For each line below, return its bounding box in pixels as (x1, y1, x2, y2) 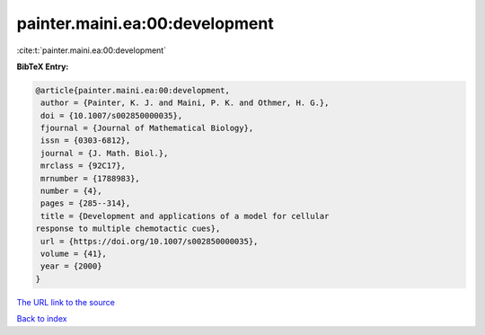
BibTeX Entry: (16, 61, 69, 72)
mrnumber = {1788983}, (40, 173, 141, 183)
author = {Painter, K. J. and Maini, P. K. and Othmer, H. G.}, (40, 98, 330, 108)
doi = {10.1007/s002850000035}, (40, 110, 183, 120)
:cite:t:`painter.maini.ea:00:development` (16, 45, 166, 56)
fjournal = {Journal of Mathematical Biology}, (40, 123, 254, 134)
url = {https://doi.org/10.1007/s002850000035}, (40, 236, 259, 246)
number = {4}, (40, 186, 102, 197)
